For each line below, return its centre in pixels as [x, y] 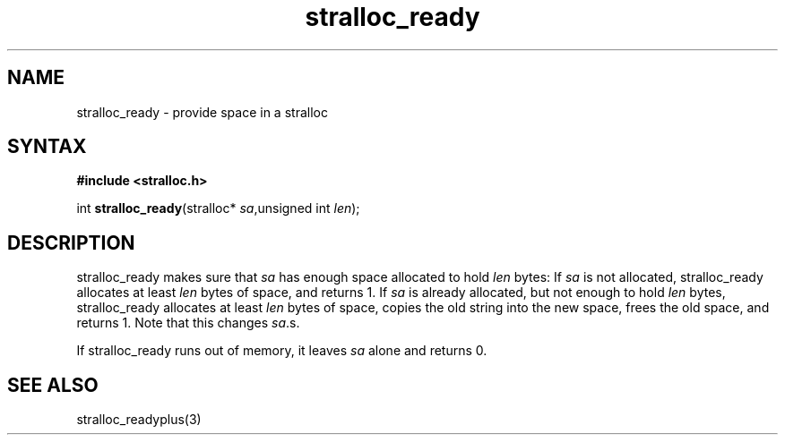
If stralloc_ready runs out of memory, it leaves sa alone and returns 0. [282, 351]
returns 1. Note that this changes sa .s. [188, 323]
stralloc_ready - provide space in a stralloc [202, 112]
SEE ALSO [53, 385]
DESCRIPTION [71, 242]
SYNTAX [47, 147]
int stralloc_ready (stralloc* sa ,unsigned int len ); [218, 208]
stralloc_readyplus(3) [139, 420]
